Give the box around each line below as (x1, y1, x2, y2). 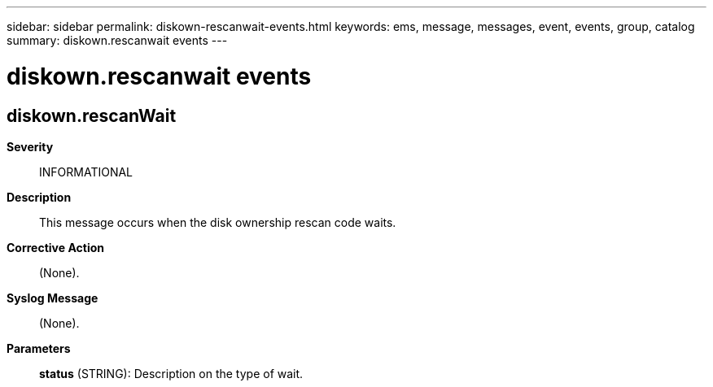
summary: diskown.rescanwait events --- (7, 33, 228, 47)
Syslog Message (7, 290, 98, 305)
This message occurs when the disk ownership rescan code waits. (39, 215, 396, 229)
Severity (7, 139, 54, 154)
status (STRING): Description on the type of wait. (39, 366, 304, 380)
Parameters (7, 341, 71, 355)
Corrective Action (7, 240, 104, 254)
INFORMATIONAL (39, 164, 133, 179)
